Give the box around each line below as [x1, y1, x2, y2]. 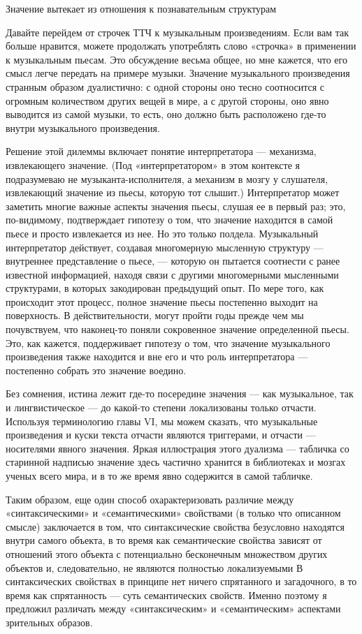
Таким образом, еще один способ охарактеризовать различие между [6, 492, 294, 506]
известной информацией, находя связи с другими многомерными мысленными [6, 267, 339, 281]
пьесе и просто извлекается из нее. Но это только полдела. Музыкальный [6, 226, 319, 240]
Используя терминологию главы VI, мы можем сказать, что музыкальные [6, 413, 318, 428]
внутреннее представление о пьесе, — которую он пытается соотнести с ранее [6, 253, 340, 268]
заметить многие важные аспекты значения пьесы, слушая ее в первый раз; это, [6, 198, 346, 213]
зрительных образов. [6, 614, 93, 629]
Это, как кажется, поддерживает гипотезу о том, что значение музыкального [6, 335, 331, 350]
